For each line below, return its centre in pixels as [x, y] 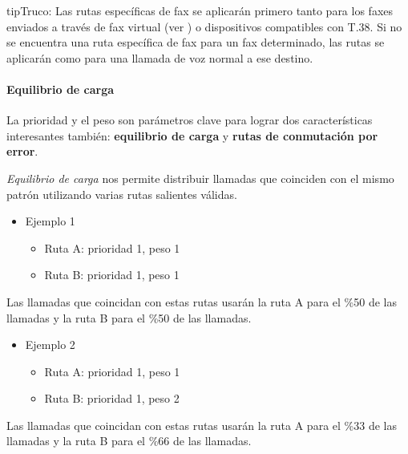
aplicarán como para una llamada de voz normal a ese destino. [160, 57]
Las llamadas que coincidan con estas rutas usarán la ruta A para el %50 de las [202, 301]
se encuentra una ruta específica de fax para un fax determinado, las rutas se [196, 42]
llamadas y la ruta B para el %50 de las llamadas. [129, 317]
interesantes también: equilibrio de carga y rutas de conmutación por [192, 135]
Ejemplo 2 [50, 345]
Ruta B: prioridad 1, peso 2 [112, 398]
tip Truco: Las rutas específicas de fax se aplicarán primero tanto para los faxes [200, 10]
